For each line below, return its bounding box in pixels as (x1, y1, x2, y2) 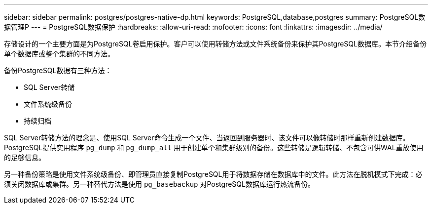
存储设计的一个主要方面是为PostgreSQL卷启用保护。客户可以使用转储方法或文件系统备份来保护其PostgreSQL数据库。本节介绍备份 (4, 40, 427, 48)
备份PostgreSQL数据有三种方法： (4, 66, 112, 75)
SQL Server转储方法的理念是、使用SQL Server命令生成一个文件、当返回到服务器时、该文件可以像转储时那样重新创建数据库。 (4, 133, 410, 142)
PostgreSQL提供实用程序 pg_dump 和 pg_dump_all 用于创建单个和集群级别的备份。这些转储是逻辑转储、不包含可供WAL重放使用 (4, 143, 424, 152)
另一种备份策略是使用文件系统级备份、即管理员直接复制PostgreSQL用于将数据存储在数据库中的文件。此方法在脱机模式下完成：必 (4, 170, 423, 178)
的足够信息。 (4, 153, 45, 162)
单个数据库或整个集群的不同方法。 (4, 49, 114, 58)
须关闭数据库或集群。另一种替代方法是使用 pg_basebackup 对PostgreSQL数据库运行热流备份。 (4, 180, 315, 188)
